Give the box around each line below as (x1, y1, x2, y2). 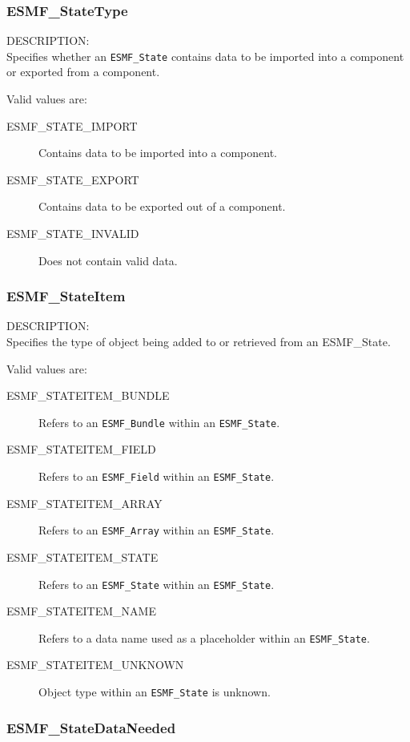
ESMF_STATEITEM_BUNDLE (6, 387, 170, 404)
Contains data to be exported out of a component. (38, 198, 286, 215)
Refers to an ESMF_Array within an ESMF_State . (38, 522, 275, 538)
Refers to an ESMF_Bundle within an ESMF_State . (38, 413, 280, 430)
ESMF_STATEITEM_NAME (6, 603, 156, 619)
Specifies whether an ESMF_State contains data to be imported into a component (6, 47, 404, 64)
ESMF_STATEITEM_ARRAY (6, 494, 163, 511)
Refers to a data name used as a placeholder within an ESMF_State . (38, 629, 370, 646)
